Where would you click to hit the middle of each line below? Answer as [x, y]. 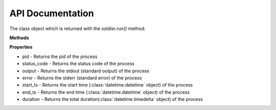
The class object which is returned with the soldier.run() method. [77, 29]
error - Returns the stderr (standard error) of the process [82, 78]
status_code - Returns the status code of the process [78, 64]
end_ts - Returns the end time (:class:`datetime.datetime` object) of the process [106, 92]
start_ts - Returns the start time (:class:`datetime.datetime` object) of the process [108, 85]
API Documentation [52, 13]
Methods [19, 38]
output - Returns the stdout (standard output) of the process [86, 71]
